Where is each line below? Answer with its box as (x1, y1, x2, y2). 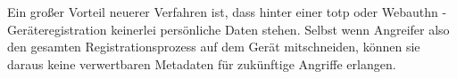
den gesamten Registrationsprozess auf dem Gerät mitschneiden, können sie (7, 37, 420, 56)
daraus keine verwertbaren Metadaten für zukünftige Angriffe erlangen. (7, 54, 396, 73)
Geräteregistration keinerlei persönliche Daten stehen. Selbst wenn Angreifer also (7, 20, 450, 38)
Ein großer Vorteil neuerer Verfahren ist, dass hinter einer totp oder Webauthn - (7, 3, 447, 20)
